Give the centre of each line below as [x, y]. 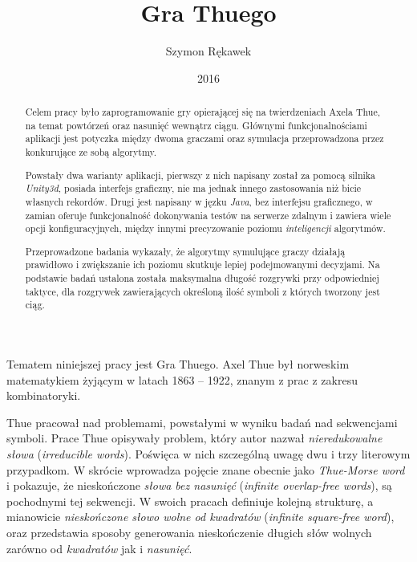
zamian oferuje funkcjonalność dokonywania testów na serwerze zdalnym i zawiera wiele [208, 215]
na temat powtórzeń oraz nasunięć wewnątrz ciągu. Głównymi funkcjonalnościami [196, 125]
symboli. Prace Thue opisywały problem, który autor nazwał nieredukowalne [194, 438]
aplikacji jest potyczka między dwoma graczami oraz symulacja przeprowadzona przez [204, 138]
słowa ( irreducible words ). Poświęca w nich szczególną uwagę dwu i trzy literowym [208, 454]
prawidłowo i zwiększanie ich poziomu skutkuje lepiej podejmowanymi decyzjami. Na [202, 265]
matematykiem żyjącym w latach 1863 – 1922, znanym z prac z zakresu [182, 379]
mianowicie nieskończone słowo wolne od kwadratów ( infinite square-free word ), [200, 517]
